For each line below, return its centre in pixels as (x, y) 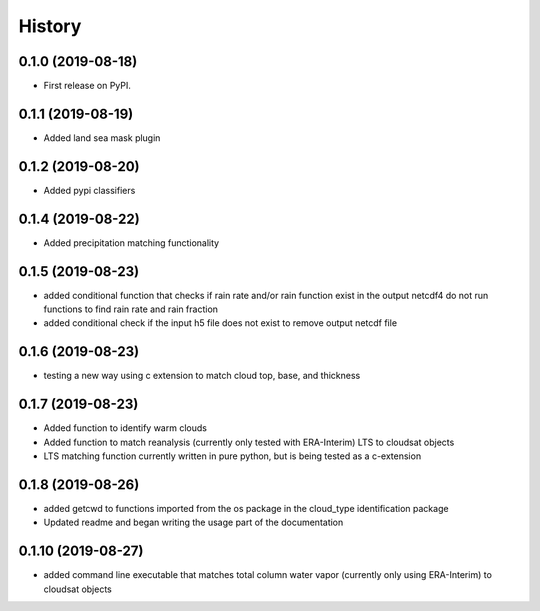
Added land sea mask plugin (102, 137)
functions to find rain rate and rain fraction (131, 309)
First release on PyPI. (87, 86)
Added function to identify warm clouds (125, 428)
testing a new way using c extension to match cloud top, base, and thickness (202, 376)
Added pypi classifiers (89, 190)
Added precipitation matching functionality (131, 242)
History (50, 26)
